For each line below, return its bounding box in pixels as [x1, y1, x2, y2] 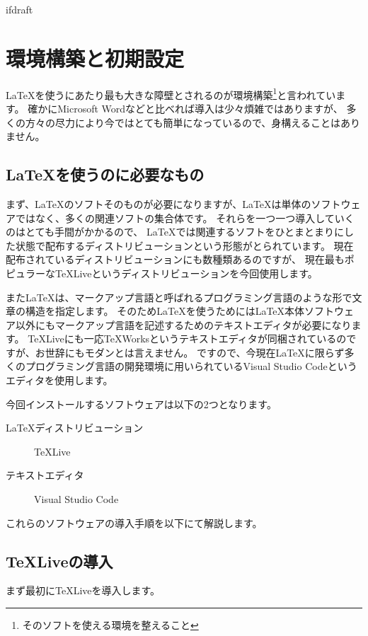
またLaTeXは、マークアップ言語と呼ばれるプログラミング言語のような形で [6, 289, 352, 304]
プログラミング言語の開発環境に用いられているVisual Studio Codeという [25, 359, 357, 374]
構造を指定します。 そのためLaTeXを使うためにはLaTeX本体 [25, 303, 305, 318]
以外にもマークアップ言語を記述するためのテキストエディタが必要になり [15, 317, 352, 332]
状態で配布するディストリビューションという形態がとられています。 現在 [15, 238, 354, 253]
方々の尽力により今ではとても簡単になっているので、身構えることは [25, 115, 340, 129]
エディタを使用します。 [6, 373, 113, 388]
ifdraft [6, 2, 33, 16]
